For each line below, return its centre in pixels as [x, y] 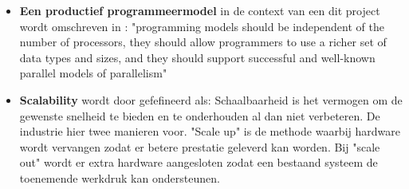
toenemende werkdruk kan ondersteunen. [120, 177]
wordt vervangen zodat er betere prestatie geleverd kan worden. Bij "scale [200, 146]
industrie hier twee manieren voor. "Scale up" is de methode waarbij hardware [210, 131]
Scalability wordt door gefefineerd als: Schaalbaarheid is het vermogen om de [211, 99]
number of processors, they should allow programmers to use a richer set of [203, 42]
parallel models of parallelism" [93, 73]
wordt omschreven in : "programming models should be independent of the [202, 26]
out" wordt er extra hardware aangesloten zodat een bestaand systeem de [199, 162]
